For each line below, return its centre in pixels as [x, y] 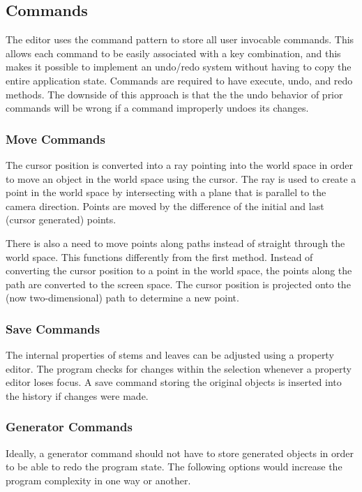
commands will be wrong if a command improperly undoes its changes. [157, 108]
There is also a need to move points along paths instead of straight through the [175, 243]
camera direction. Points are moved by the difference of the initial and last [165, 206]
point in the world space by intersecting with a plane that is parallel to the [166, 192]
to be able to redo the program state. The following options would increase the [174, 467]
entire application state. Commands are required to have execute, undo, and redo [179, 80]
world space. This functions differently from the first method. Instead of [159, 256]
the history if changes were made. [77, 395]
